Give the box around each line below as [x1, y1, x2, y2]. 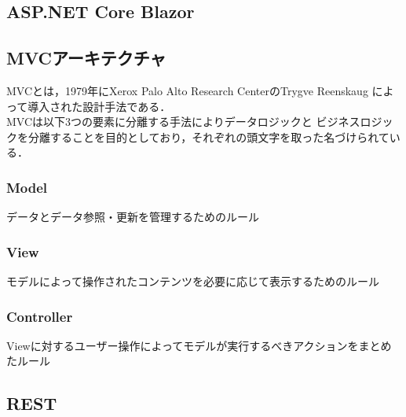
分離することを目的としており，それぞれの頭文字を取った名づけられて [27, 128, 390, 145]
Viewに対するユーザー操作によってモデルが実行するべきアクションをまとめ [6, 337, 392, 353]
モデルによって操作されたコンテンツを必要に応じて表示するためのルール [6, 272, 379, 289]
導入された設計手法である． [27, 98, 171, 114]
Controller [6, 306, 73, 326]
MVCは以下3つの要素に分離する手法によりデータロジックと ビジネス [6, 113, 360, 130]
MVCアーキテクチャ [6, 46, 166, 70]
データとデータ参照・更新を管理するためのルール [6, 208, 259, 225]
